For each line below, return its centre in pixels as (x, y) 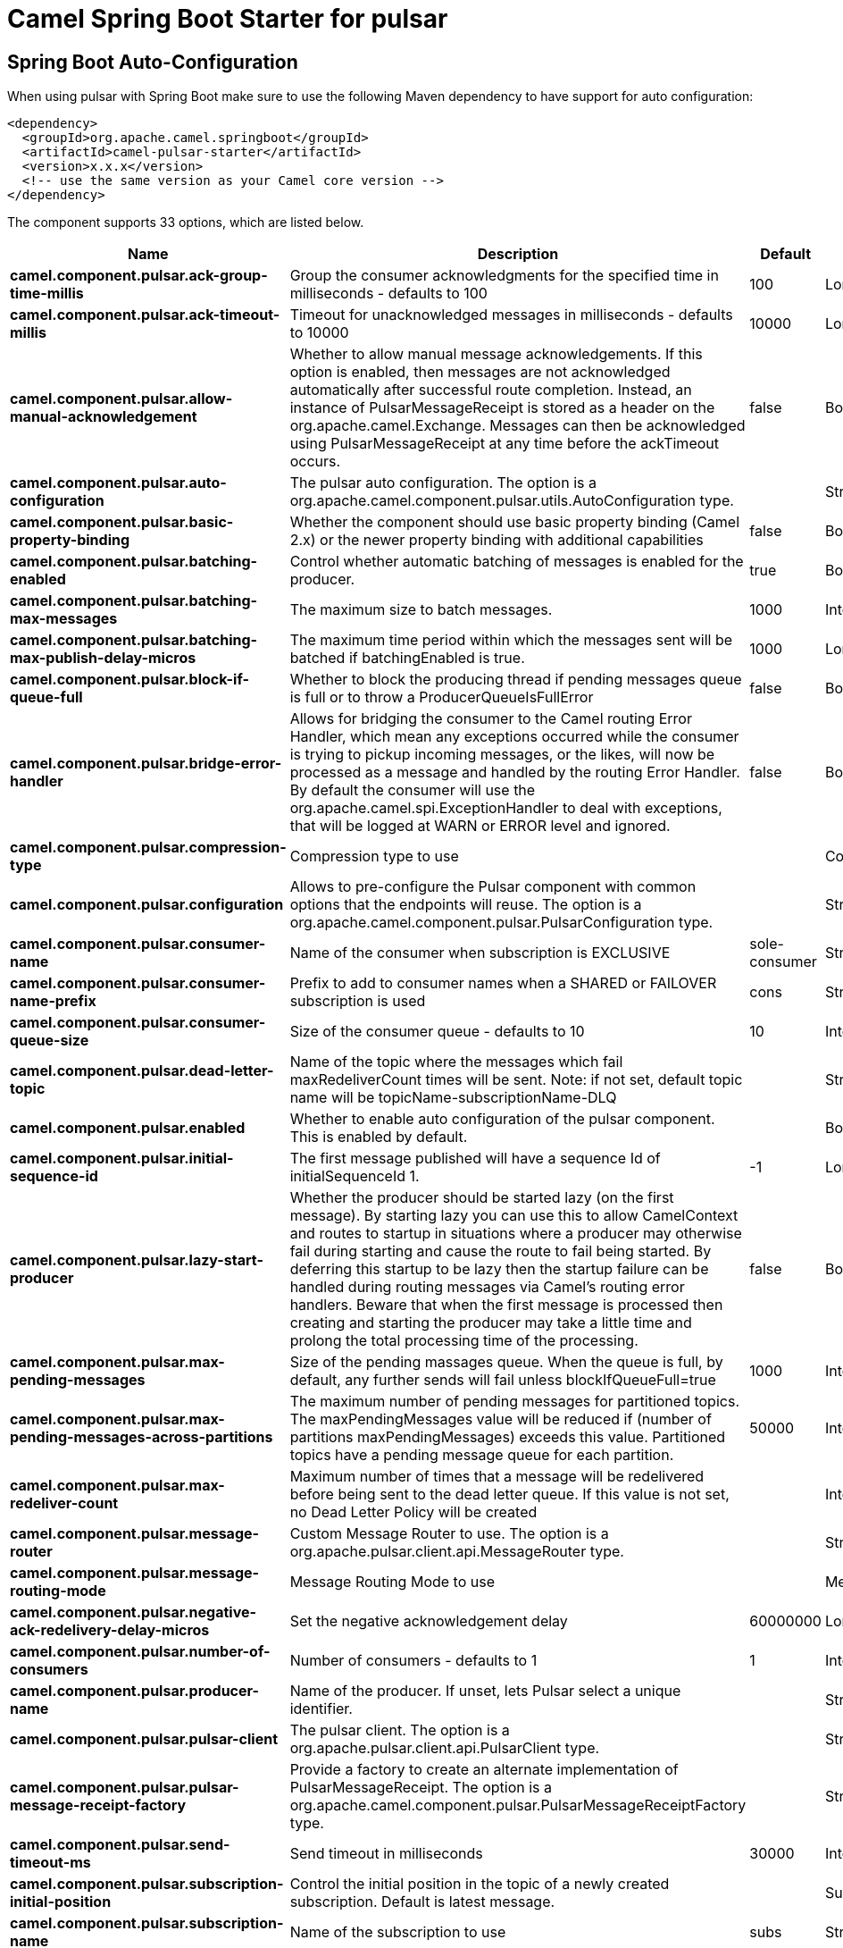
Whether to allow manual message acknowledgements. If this (496, 354)
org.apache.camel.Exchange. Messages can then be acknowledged (517, 426)
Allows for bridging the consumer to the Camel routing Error (491, 719)
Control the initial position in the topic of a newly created (480, 1884)
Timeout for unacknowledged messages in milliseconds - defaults (511, 315)
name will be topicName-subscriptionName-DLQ (453, 1098)
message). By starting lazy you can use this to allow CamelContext (514, 1216)
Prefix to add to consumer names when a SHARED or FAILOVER (503, 983)
